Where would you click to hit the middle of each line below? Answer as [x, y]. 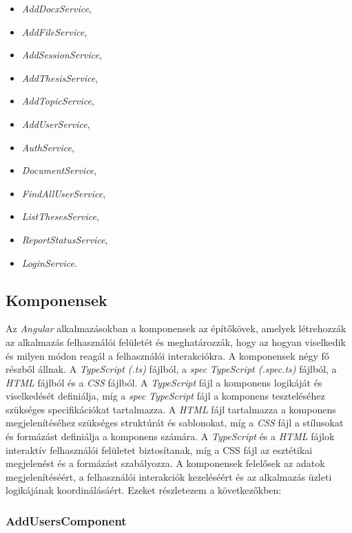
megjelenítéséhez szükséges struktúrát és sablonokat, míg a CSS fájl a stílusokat [175, 423]
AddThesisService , [60, 77]
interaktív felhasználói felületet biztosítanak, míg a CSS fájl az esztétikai [159, 449]
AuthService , [48, 147]
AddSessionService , [62, 55]
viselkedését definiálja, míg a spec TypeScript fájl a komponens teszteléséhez [165, 396]
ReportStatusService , [65, 239]
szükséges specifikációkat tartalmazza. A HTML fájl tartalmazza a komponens [171, 409]
